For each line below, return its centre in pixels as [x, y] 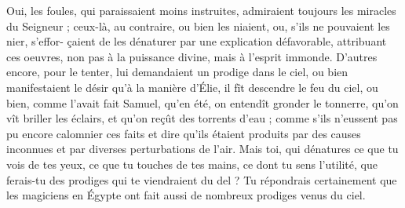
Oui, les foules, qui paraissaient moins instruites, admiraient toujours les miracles [201, 10]
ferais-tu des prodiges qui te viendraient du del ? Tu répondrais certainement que [202, 179]
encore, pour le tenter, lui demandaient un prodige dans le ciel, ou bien [177, 72]
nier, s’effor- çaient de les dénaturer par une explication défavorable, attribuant [197, 41]
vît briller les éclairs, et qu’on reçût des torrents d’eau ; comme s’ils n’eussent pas [202, 118]
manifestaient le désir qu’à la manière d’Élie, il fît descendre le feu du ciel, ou [192, 87]
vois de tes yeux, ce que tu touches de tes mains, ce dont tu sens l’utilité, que [192, 164]
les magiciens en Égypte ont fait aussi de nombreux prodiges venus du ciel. [186, 195]
